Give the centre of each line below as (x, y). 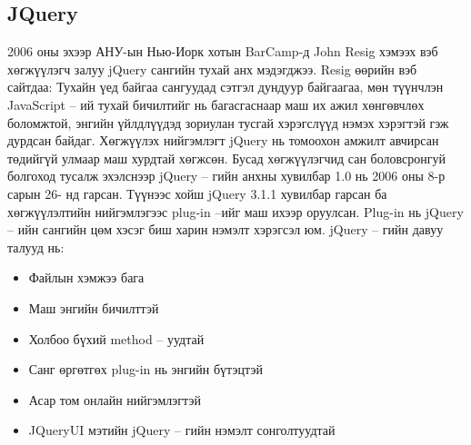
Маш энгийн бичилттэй (94, 307)
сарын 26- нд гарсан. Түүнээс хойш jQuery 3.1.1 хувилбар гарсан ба (197, 193)
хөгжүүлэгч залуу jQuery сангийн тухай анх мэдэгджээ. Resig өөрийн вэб (212, 69)
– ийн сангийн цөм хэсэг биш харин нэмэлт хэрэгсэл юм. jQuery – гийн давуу (225, 229)
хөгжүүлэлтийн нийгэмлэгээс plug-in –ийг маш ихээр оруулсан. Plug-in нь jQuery (235, 211)
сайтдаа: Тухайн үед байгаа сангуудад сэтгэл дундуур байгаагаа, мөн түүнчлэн (225, 87)
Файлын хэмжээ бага (86, 277)
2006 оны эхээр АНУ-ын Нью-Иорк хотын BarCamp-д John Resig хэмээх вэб (223, 51)
